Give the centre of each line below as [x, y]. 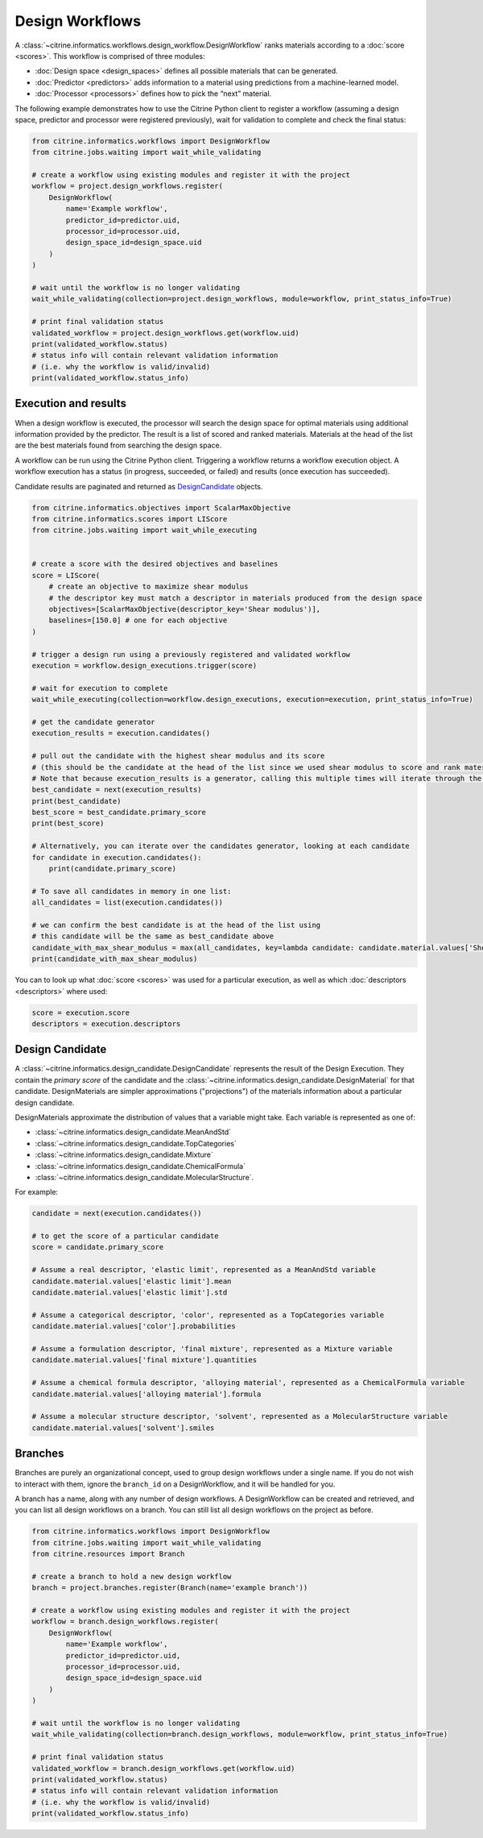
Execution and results [70, 403]
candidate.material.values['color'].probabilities [134, 1327]
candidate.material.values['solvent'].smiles [123, 1428]
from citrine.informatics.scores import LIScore [130, 519]
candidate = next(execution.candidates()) [117, 1214]
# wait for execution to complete [100, 688]
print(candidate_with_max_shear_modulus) [115, 959]
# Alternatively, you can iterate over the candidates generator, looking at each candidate [221, 846]
